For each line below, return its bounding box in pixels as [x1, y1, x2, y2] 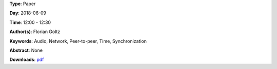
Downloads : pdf [9, 56, 44, 63]
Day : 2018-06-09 [9, 10, 47, 16]
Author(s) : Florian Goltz [9, 28, 61, 35]
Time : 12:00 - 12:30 [9, 19, 51, 25]
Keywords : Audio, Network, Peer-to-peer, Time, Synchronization [9, 38, 147, 44]
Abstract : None [9, 47, 43, 53]
